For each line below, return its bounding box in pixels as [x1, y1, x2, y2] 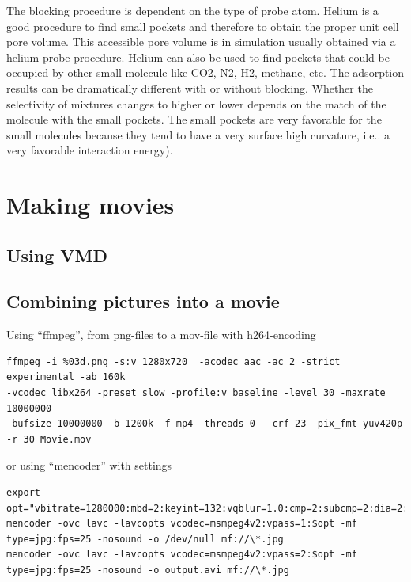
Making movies [6, 188, 175, 221]
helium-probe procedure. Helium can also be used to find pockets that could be [6, 48, 390, 65]
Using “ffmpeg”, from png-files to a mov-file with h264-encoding [6, 326, 316, 343]
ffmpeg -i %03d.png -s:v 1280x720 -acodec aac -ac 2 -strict [6, 356, 341, 367]
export [6, 487, 40, 499]
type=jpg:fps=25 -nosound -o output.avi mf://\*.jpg [6, 565, 289, 576]
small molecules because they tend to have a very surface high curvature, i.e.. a [6, 126, 390, 143]
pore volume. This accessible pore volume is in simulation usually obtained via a [6, 33, 396, 50]
